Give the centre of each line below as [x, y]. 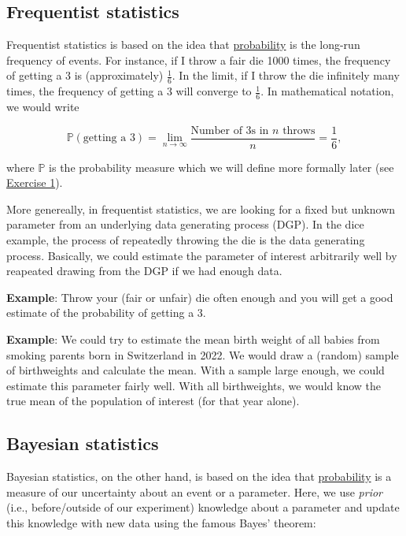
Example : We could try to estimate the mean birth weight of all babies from [193, 339]
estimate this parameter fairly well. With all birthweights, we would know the [194, 385]
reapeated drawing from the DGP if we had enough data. [144, 271]
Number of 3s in [230, 130]
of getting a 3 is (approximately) [85, 75]
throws [299, 130]
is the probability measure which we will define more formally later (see [221, 167]
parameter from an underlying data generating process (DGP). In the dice [185, 224]
